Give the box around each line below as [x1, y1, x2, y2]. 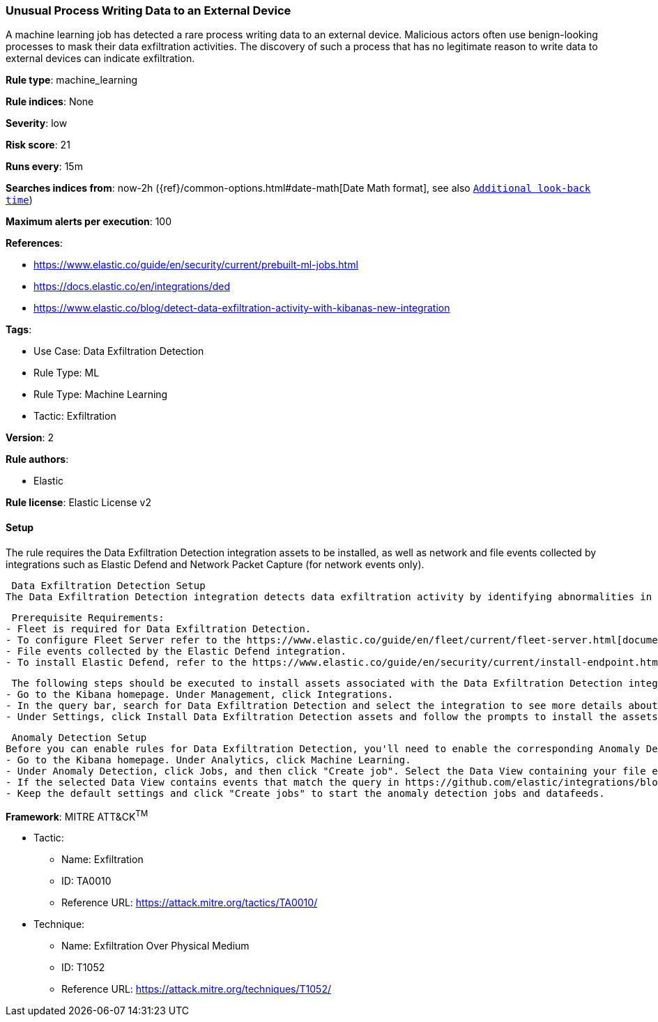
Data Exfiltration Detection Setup [11, 579, 206, 591]
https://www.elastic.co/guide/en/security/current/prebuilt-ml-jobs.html [33, 259, 358, 271]
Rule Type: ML [33, 367, 100, 379]
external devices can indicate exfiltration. [6, 52, 195, 65]
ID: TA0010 [61, 875, 112, 887]
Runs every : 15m [6, 160, 83, 173]
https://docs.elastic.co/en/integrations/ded [33, 280, 230, 293]
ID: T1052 [61, 961, 105, 974]
